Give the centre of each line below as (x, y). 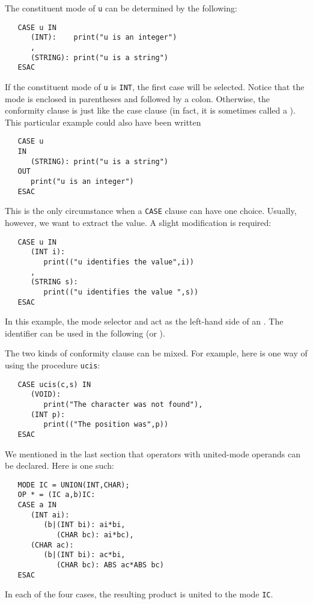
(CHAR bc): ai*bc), (95, 535)
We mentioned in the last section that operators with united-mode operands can (153, 453)
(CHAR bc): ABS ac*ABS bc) (110, 565)
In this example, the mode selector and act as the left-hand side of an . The (144, 321)
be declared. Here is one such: (59, 465)
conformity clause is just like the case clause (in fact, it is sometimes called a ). (150, 110)
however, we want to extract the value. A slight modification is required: (138, 222)
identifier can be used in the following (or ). (85, 333)
